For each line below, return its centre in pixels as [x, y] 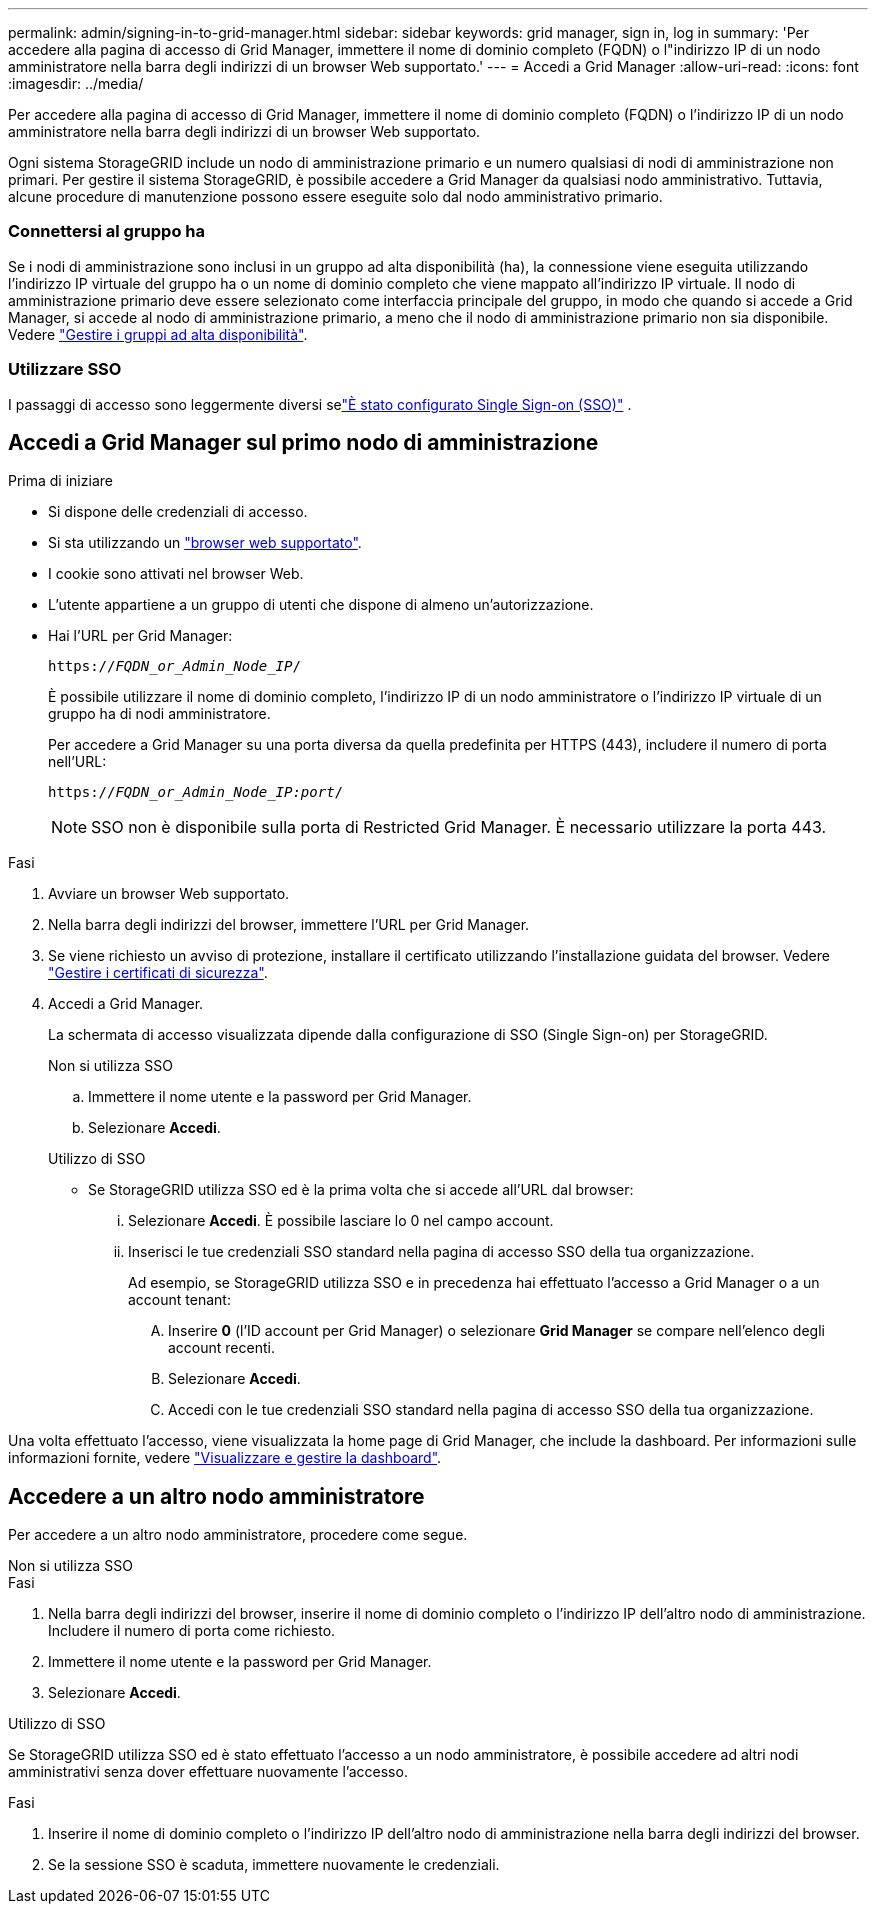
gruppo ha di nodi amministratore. [159, 714]
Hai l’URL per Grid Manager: [140, 636]
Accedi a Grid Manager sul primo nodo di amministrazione [303, 442]
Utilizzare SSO [65, 369]
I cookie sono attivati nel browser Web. [176, 574]
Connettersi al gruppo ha [106, 231]
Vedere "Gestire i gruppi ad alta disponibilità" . [158, 334]
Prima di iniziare [60, 481]
